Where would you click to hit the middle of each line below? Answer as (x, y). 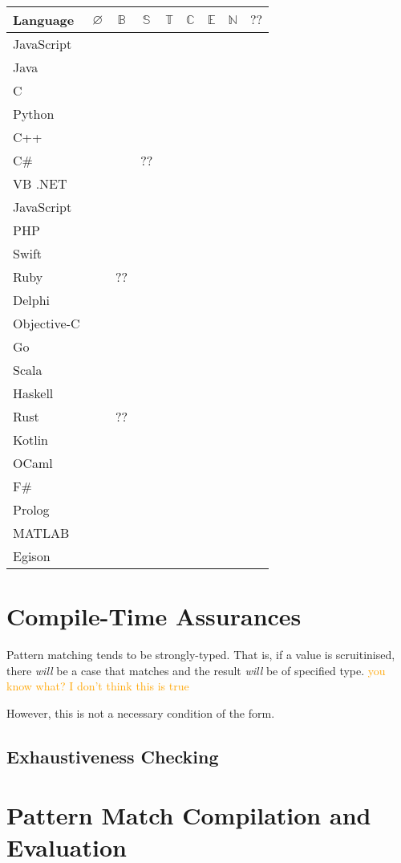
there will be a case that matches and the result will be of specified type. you (196, 670)
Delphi (32, 300)
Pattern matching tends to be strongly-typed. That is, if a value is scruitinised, (201, 655)
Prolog (31, 509)
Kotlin (31, 440)
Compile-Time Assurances (154, 616)
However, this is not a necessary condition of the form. (141, 712)
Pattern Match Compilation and (189, 815)
